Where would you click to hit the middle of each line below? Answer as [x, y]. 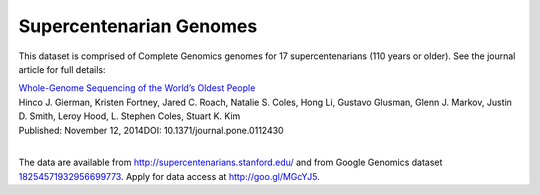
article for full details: [62, 69]
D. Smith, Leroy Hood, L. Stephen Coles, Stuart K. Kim [129, 116]
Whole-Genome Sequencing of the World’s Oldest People [137, 88]
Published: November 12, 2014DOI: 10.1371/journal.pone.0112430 [151, 130]
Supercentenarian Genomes [138, 26]
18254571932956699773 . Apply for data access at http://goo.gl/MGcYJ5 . [169, 176]
